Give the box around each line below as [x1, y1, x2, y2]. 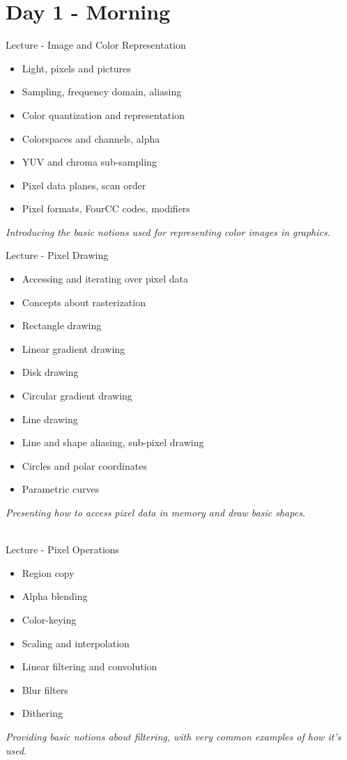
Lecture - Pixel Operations [6, 542, 120, 557]
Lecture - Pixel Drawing [6, 248, 109, 262]
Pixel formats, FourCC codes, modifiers [22, 201, 190, 216]
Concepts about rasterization [22, 294, 146, 309]
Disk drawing [22, 365, 79, 379]
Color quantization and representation [22, 107, 185, 122]
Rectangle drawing [22, 318, 102, 333]
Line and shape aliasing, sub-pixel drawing [22, 435, 204, 450]
